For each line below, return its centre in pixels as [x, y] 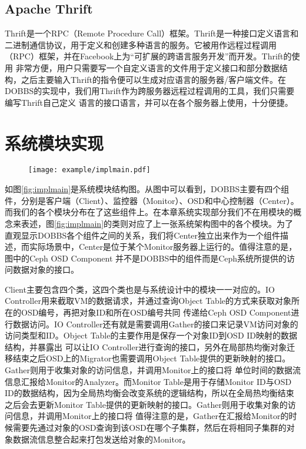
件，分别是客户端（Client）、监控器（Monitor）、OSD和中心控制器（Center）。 [152, 200]
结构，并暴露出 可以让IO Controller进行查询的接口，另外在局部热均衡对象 [146, 346]
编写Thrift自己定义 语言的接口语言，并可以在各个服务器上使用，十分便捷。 [149, 102]
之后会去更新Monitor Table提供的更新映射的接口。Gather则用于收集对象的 [146, 404]
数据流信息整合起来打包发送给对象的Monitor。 [102, 439]
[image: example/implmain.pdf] [89, 170]
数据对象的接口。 [46, 269]
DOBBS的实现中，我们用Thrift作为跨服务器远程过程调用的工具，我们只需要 [150, 91]
